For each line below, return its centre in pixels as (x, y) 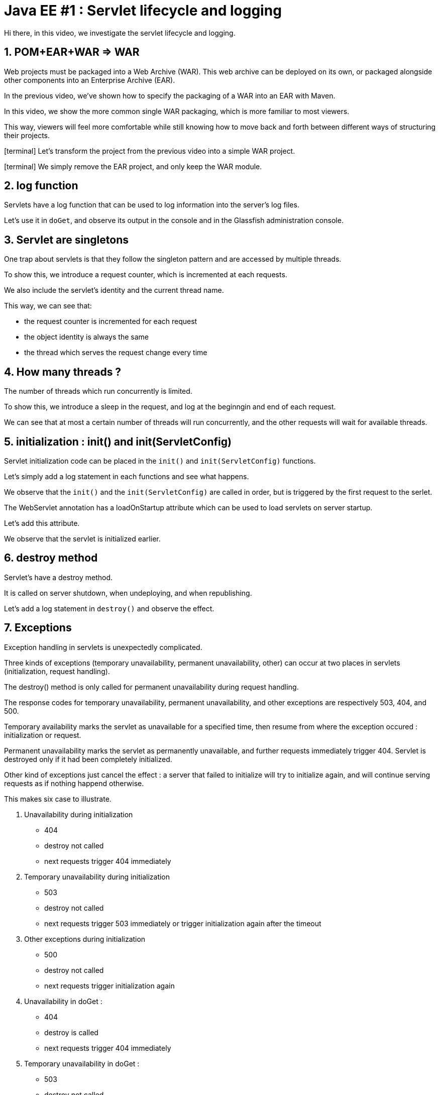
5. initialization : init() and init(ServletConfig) (118, 442)
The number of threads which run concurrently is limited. (98, 391)
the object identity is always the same (86, 337)
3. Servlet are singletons (67, 240)
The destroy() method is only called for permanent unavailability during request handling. (151, 687)
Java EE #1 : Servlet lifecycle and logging (143, 11)
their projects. (27, 135)
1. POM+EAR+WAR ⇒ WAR (72, 52)
